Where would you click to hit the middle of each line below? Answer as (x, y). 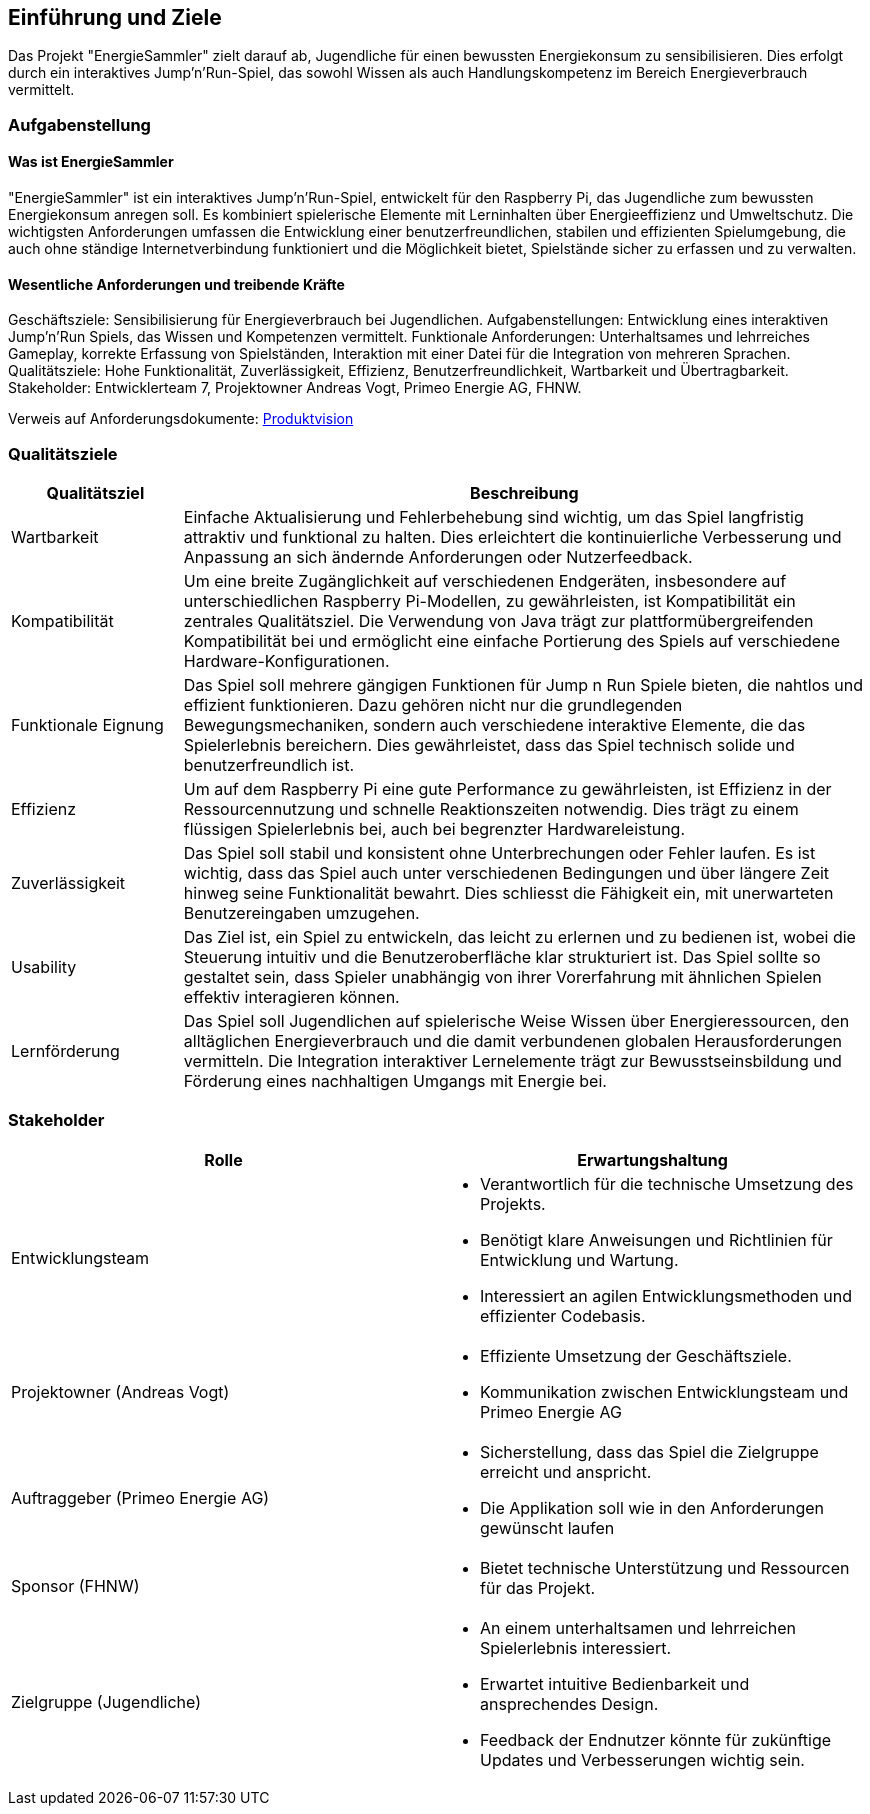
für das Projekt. (538, 1587)
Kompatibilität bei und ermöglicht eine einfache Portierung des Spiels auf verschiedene (511, 640)
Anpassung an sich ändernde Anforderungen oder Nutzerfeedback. (438, 556)
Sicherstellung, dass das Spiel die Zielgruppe (649, 1451)
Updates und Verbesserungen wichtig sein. (642, 1759)
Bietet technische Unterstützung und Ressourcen (665, 1567)
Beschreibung (524, 492)
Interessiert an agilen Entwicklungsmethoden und (666, 1295)
